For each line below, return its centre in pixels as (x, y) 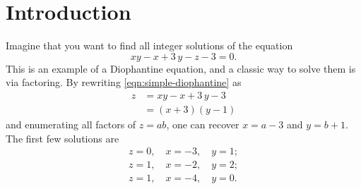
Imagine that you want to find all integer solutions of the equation (149, 45)
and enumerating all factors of (71, 124)
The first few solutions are (63, 138)
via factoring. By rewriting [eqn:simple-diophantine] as (124, 82)
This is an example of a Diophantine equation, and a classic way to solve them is (181, 68)
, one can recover (203, 124)
